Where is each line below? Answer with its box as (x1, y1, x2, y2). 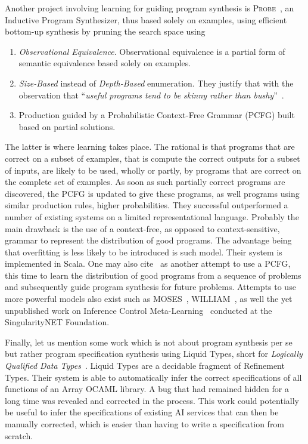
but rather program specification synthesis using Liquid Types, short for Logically (5, 347, 303, 360)
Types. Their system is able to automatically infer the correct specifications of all (5, 371, 302, 383)
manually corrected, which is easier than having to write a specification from (5, 418, 285, 430)
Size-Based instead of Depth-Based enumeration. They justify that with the (18, 76, 294, 89)
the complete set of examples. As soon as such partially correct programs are (5, 175, 285, 188)
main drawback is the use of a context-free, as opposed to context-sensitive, (5, 222, 280, 235)
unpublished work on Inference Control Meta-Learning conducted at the (5, 304, 272, 316)
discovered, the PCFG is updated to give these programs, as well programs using (5, 187, 300, 199)
